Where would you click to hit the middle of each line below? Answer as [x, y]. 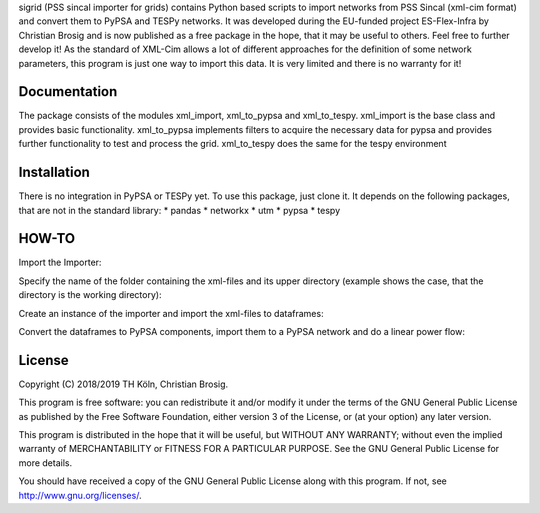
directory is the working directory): [90, 295]
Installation [54, 172]
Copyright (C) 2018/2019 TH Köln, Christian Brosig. [123, 384]
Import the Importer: [60, 262]
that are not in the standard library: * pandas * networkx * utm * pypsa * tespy [179, 210]
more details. [45, 462]
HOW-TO [47, 238]
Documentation [68, 91]
